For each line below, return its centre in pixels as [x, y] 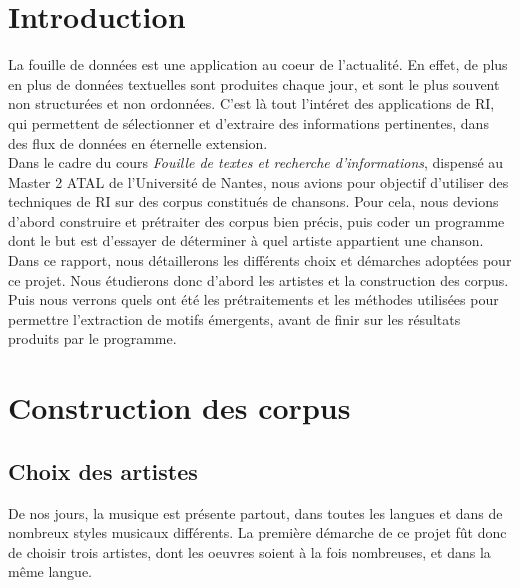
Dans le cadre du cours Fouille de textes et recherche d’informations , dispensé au [256, 162]
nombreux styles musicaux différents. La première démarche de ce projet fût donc [257, 532]
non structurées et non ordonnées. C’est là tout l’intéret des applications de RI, [251, 103]
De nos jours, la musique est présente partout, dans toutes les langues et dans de [255, 512]
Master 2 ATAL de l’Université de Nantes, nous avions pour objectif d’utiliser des [258, 181]
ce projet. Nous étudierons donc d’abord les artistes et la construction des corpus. [258, 279]
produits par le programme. [92, 338]
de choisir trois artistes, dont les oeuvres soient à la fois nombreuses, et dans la [249, 551]
